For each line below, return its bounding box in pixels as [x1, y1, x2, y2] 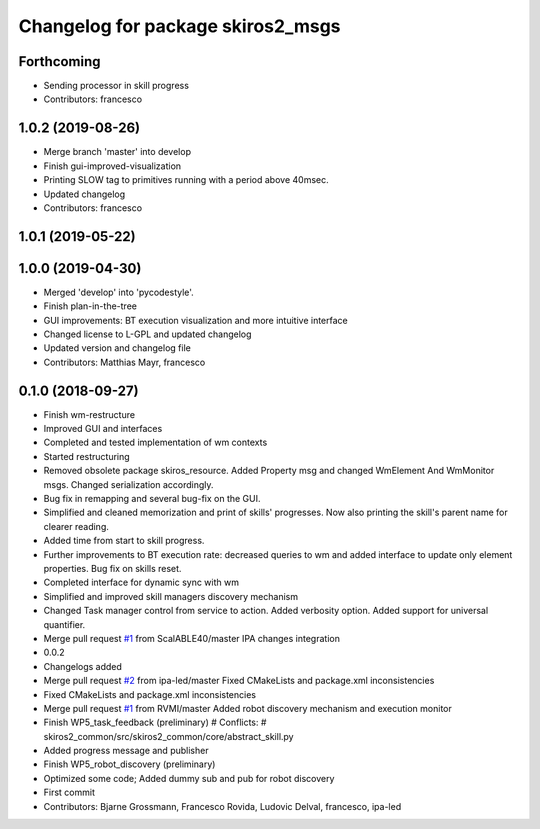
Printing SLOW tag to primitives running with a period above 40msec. [43, 174, 329, 186]
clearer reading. [43, 520, 110, 532]
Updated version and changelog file [43, 342, 192, 354]
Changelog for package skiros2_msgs [18, 15, 341, 37]
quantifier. [43, 618, 86, 630]
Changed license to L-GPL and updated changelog [43, 328, 252, 340]
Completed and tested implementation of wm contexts [43, 436, 268, 449]
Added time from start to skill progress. [43, 535, 205, 547]
